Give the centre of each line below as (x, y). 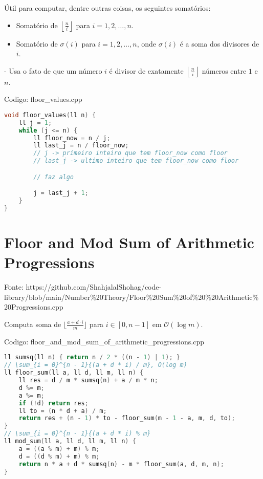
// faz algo (54, 177)
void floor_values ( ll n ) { (50, 115)
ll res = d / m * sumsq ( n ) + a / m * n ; (88, 380)
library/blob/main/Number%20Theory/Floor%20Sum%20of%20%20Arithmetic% (131, 297)
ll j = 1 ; (35, 123)
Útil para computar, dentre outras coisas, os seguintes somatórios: (107, 8)
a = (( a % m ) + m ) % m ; (59, 449)
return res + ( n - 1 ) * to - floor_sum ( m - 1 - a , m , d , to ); (127, 418)
